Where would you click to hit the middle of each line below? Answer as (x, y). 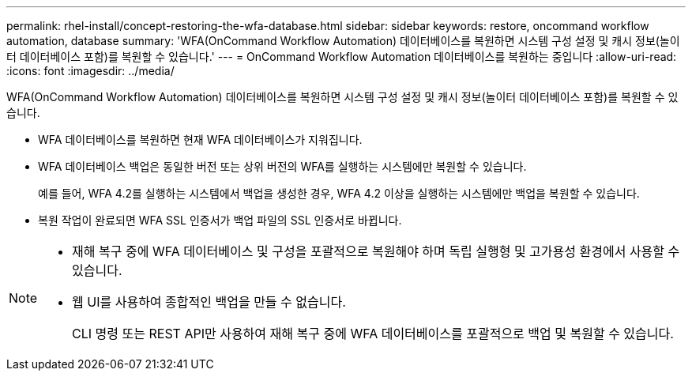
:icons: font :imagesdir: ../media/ (90, 71)
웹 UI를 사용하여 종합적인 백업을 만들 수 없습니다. (209, 302)
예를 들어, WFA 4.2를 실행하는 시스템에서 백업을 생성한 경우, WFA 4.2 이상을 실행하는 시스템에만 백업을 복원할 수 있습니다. (339, 193)
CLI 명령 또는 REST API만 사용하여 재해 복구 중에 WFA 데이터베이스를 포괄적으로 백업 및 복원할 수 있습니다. (373, 334)
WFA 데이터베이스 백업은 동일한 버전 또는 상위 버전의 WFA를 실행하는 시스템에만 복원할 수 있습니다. (282, 166)
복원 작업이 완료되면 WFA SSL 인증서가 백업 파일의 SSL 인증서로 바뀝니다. (220, 220)
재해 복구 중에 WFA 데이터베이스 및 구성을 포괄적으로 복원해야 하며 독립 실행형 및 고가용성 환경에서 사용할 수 (376, 251)
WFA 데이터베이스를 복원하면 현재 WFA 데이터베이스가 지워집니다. (200, 139)
